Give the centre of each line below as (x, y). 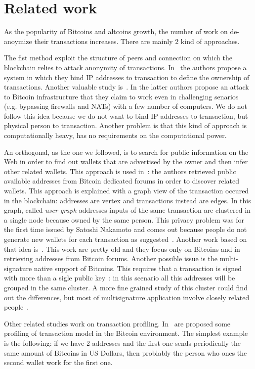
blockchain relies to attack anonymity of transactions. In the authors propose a (125, 67)
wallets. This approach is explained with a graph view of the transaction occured (127, 191)
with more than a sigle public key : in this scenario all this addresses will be (120, 278)
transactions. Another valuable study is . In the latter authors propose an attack (127, 87)
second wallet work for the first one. (58, 362)
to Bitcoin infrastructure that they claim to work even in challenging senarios (121, 96)
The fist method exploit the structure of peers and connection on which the (118, 58)
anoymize (18, 41)
